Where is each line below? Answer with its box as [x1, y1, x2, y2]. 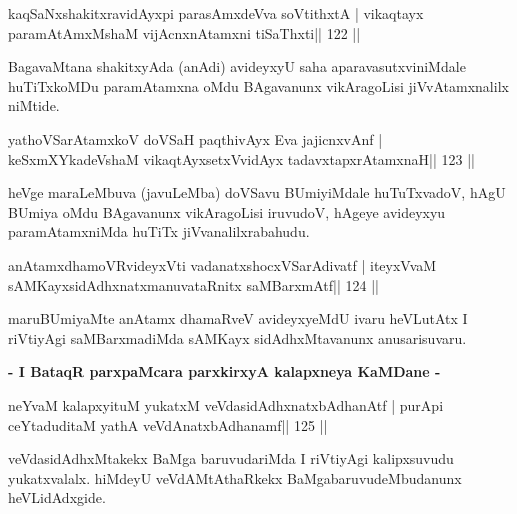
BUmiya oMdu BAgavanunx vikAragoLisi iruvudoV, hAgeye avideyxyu [8, 201, 446, 222]
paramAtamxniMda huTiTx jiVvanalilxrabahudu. [8, 221, 310, 242]
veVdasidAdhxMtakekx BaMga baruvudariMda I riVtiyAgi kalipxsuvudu [8, 448, 454, 469]
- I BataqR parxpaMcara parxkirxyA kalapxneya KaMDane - [8, 361, 441, 382]
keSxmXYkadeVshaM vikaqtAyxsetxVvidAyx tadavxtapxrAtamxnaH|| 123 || [8, 148, 475, 169]
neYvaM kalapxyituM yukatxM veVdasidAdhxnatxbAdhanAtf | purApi [8, 394, 444, 415]
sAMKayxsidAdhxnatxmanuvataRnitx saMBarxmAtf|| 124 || [8, 274, 379, 295]
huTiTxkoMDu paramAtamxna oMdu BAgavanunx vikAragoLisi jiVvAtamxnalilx [8, 75, 509, 96]
